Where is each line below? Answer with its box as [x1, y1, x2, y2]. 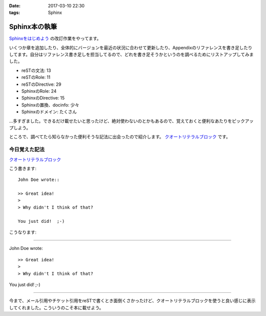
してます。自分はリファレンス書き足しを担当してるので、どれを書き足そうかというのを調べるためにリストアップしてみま [9, 52, 254, 58]
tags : [9, 10, 20, 16]
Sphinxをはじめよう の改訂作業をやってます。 [9, 35, 101, 41]
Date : [9, 3, 21, 8]
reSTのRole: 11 [21, 74, 51, 80]
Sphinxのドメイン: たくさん [21, 109, 77, 115]
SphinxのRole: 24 [21, 88, 57, 94]
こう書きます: [9, 165, 37, 171]
